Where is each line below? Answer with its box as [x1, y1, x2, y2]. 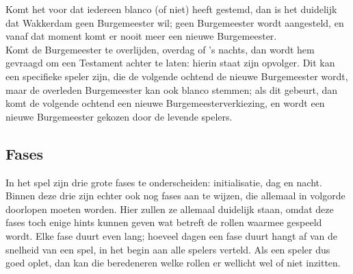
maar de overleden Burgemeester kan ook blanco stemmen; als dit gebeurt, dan [5, 82, 338, 97]
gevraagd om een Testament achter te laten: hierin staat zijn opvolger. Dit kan [5, 55, 335, 70]
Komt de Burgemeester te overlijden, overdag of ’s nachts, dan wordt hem [5, 42, 315, 56]
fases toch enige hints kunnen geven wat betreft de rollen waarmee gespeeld [5, 215, 322, 229]
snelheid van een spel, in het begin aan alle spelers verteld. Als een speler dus [5, 242, 330, 256]
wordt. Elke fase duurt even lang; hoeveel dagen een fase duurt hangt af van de [5, 228, 338, 242]
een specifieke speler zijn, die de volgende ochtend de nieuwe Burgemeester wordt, [5, 68, 348, 83]
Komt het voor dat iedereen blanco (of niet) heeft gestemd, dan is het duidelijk [5, 2, 337, 16]
